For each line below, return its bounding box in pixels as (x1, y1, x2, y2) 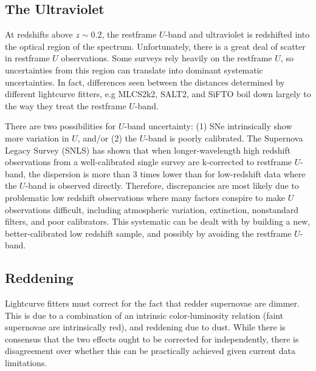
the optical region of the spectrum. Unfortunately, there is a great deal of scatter (5, 39, 306, 52)
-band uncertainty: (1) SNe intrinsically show (124, 120, 292, 132)
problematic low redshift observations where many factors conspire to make (5, 191, 286, 203)
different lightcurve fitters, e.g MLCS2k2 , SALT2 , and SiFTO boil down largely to (5, 87, 311, 100)
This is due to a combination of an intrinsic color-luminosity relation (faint (5, 308, 284, 321)
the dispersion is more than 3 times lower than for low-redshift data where (28, 167, 306, 180)
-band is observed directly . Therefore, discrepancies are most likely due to (25, 179, 299, 192)
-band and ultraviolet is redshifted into (165, 28, 310, 41)
